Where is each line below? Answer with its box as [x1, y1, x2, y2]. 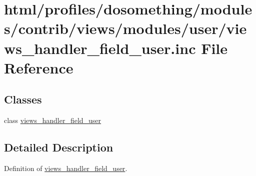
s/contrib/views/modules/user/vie [4, 18, 247, 38]
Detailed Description [4, 139, 113, 155]
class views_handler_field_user [4, 115, 101, 125]
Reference [4, 57, 73, 77]
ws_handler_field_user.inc [4, 37, 196, 58]
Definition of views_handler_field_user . [4, 162, 127, 173]
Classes [4, 91, 42, 107]
